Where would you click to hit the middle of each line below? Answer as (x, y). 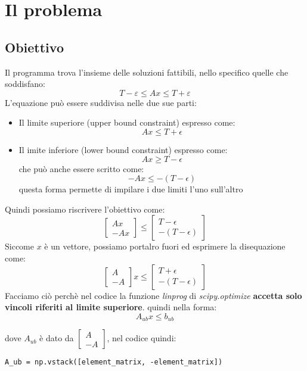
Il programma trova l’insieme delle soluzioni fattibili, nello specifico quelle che (147, 72)
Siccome (19, 246)
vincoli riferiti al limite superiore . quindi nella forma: (111, 307)
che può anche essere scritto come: (81, 168)
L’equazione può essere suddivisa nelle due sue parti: (101, 102)
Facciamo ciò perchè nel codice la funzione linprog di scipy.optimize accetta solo (153, 295)
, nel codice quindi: (142, 338)
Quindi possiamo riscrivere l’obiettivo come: (85, 209)
